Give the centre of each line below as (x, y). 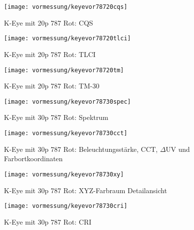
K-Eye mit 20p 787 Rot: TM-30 (52, 86)
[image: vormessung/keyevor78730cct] (66, 133)
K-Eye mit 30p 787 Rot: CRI (48, 221)
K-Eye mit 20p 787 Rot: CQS (48, 22)
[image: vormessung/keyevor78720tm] (64, 70)
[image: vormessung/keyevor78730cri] (66, 206)
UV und (178, 149)
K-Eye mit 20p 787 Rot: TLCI (50, 54)
